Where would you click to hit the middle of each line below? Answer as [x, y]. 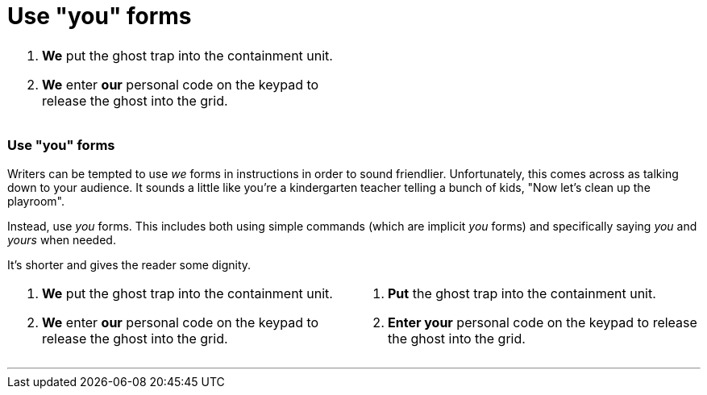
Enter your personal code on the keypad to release [543, 322]
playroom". [36, 201]
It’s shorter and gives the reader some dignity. [129, 264]
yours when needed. [62, 239]
